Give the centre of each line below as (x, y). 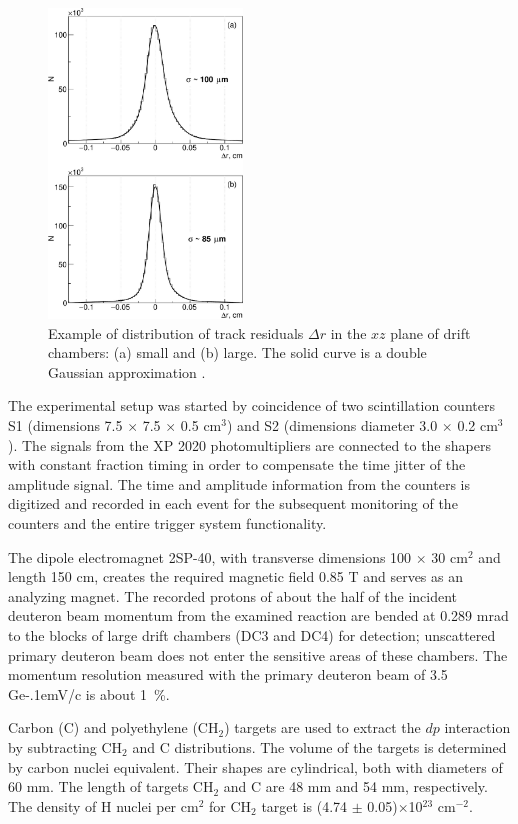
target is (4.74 (304, 805)
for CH (230, 805)
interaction (477, 727)
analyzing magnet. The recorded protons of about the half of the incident (233, 595)
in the (348, 332)
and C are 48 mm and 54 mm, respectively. (355, 786)
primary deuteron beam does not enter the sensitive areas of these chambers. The (258, 654)
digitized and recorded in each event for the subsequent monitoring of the (233, 503)
